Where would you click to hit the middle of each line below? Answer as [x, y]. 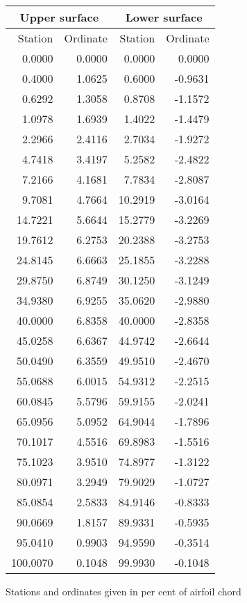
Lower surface [164, 17]
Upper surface [59, 17]
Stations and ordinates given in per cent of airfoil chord [123, 591]
